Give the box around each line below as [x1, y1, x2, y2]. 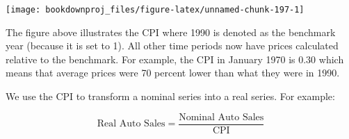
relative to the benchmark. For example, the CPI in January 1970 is [6, 51, 295, 66]
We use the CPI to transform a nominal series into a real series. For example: [6, 89, 335, 104]
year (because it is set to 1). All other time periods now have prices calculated [6, 38, 339, 53]
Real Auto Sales [97, 119, 165, 129]
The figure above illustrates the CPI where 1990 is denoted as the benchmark [6, 24, 336, 39]
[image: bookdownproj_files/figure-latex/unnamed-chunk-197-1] [6, 5, 305, 15]
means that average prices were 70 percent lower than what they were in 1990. [6, 65, 340, 80]
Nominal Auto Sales [179, 112, 264, 122]
